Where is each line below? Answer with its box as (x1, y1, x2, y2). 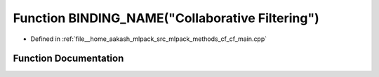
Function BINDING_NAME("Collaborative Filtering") (13, 10, 319, 26)
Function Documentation (13, 53, 124, 65)
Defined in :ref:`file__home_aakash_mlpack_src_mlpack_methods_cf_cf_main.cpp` (30, 35, 267, 43)
